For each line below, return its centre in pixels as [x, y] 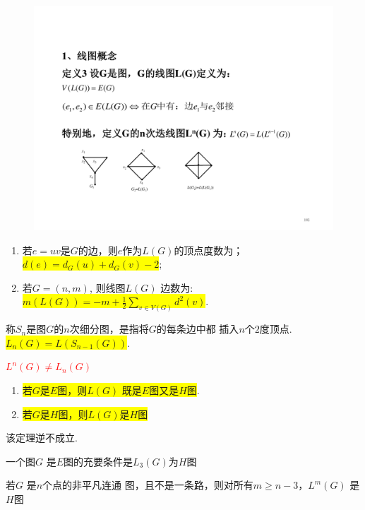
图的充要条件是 [98, 461]
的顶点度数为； [209, 250]
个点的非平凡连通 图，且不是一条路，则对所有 [148, 485]
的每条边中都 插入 [198, 329]
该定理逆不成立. [42, 438]
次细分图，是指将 [109, 329]
